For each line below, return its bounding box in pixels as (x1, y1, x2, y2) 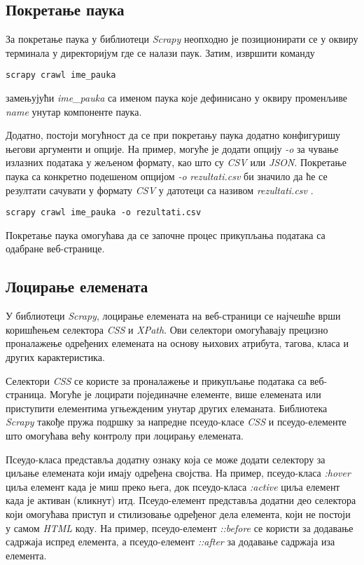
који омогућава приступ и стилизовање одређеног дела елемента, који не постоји (6, 506, 351, 521)
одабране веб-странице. (6, 241, 105, 256)
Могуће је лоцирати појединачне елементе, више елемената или (49, 387, 321, 402)
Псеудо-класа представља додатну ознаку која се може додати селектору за (6, 451, 325, 466)
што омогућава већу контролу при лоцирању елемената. (6, 428, 244, 442)
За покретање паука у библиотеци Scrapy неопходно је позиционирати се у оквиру (6, 32, 358, 46)
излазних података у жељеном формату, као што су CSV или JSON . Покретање (6, 155, 346, 170)
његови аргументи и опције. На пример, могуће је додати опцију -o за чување (6, 141, 339, 156)
